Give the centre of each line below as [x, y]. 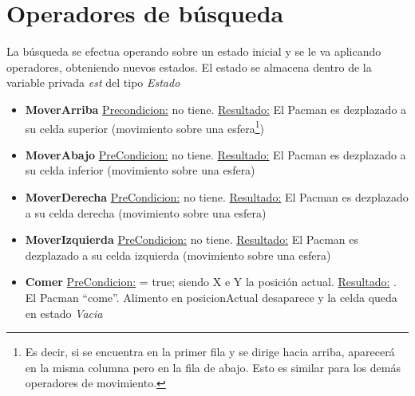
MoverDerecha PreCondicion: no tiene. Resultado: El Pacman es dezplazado [217, 196]
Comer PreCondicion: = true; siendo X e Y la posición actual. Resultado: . [211, 282]
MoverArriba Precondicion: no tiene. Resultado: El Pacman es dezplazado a [216, 109]
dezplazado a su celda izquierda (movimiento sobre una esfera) [178, 255]
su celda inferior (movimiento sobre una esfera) [140, 170]
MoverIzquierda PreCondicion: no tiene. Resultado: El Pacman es [192, 239]
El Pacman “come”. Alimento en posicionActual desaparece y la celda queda [211, 297]
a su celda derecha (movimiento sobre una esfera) [146, 212]
